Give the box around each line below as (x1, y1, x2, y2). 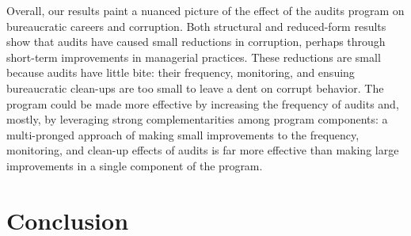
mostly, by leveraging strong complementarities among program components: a (6, 111, 388, 128)
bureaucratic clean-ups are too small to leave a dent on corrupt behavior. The (6, 79, 384, 96)
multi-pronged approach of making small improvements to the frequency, (6, 126, 360, 143)
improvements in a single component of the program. (6, 157, 263, 173)
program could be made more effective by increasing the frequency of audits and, (6, 95, 399, 112)
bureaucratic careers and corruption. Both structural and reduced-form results (6, 17, 386, 34)
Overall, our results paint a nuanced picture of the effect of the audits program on (6, 2, 405, 18)
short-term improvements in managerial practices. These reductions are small (6, 48, 381, 65)
